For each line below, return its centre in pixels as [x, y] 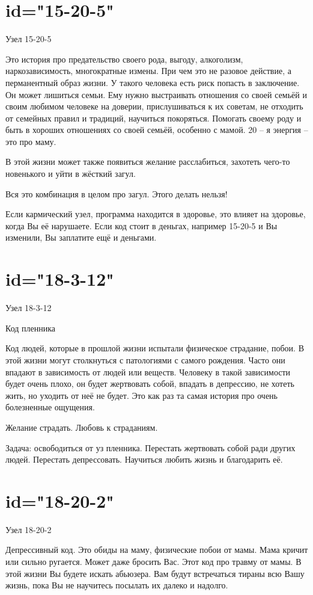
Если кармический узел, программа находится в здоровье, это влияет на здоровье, [156, 214]
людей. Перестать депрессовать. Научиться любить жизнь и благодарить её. [144, 459]
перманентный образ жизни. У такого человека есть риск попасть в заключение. [153, 82]
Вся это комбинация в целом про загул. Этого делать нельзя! [117, 193]
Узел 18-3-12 [29, 308]
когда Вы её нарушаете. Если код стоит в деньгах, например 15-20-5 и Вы [141, 225]
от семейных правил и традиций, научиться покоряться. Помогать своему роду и [153, 118]
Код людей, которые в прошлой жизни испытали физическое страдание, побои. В [155, 348]
